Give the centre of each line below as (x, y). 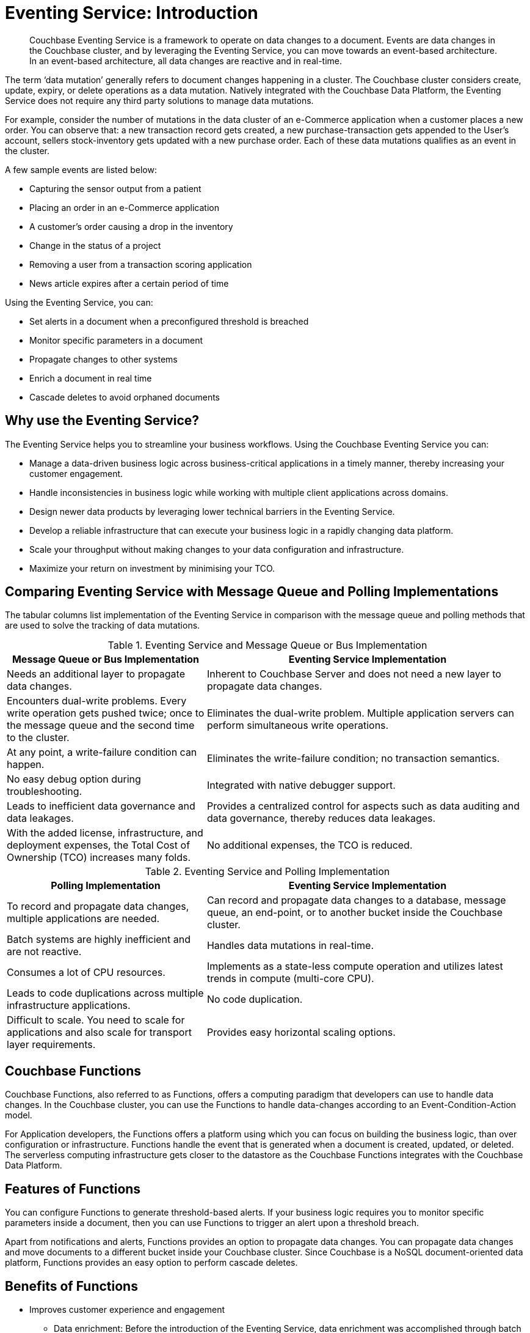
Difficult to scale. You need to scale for (96, 1020)
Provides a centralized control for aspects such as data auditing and (363, 806)
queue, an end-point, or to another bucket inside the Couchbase (354, 913)
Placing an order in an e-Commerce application (124, 207)
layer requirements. (51, 1045)
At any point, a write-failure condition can (102, 752)
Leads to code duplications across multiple (105, 993)
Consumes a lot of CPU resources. (86, 973)
